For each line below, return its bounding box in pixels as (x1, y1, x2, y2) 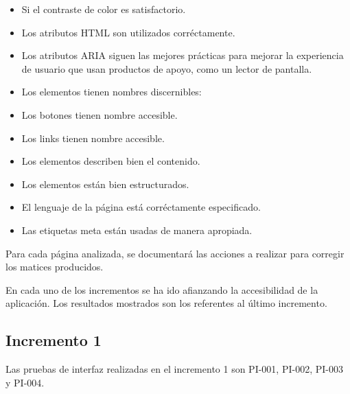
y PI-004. (5, 375, 45, 389)
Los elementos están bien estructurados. (21, 176, 189, 191)
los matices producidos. (5, 259, 104, 274)
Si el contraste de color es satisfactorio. (21, 2, 186, 16)
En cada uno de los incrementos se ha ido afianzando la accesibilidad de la (5, 282, 318, 297)
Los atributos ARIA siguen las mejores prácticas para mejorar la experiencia (21, 48, 344, 62)
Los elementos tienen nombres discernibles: (21, 84, 202, 99)
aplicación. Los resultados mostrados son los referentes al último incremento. (5, 296, 327, 310)
